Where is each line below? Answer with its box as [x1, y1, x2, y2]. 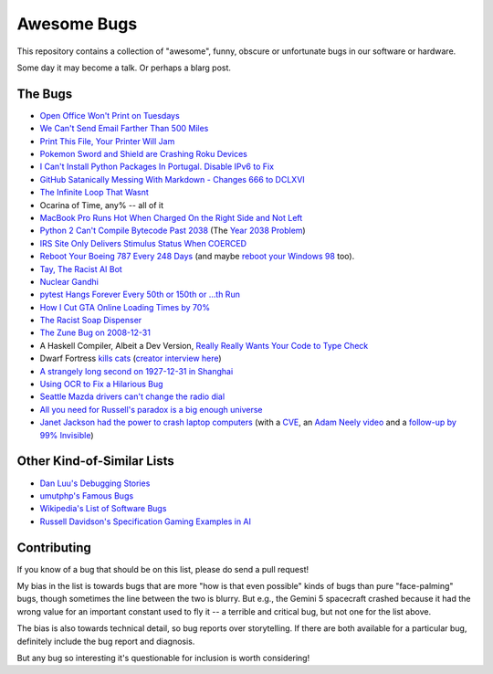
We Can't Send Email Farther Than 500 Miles [39, 123, 209, 134]
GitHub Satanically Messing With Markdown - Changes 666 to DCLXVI [39, 174, 305, 184]
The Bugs [16, 86, 73, 101]
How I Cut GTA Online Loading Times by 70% [39, 301, 210, 312]
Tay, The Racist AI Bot [39, 263, 122, 274]
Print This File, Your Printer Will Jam [39, 135, 175, 146]
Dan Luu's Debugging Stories [39, 478, 151, 489]
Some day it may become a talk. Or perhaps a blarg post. [16, 62, 232, 73]
